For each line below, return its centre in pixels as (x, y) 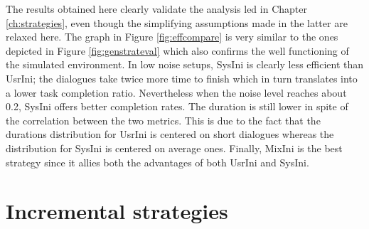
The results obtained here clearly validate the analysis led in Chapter (156, 9)
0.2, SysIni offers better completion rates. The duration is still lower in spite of (177, 106)
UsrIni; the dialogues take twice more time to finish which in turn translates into (182, 78)
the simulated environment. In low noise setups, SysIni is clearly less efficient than (185, 64)
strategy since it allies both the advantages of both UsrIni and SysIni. (157, 162)
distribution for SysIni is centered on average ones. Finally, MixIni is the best (174, 148)
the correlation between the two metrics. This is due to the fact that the (163, 120)
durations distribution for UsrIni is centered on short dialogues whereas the (170, 134)
